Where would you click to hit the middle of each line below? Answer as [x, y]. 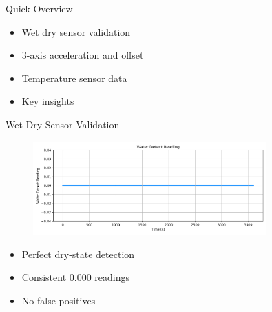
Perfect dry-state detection [78, 254]
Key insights [48, 101]
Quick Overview [39, 8]
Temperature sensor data [74, 78]
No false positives [59, 300]
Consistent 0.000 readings [76, 277]
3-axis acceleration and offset [83, 55]
